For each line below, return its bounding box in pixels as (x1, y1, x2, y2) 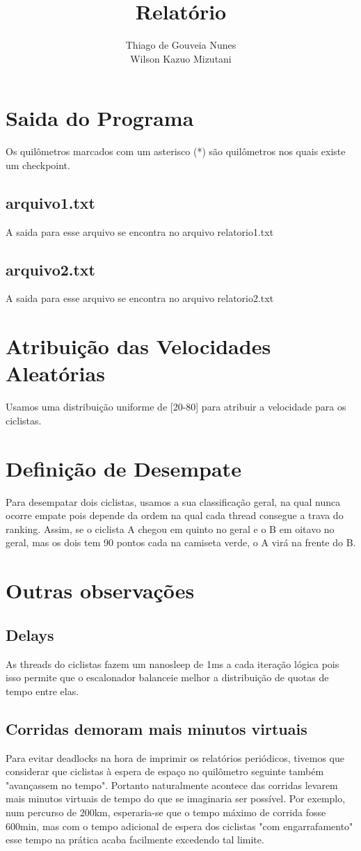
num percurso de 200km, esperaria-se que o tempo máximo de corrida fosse (6, 804, 326, 819)
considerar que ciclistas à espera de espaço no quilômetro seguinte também (6, 764, 324, 779)
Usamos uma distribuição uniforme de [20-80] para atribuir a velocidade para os (6, 399, 346, 414)
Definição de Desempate (6, 454, 241, 482)
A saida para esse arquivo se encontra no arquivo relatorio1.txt (6, 224, 274, 239)
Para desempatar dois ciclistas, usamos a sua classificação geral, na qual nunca (6, 494, 341, 509)
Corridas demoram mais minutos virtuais (6, 717, 307, 739)
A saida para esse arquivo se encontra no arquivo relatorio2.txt (6, 291, 274, 305)
